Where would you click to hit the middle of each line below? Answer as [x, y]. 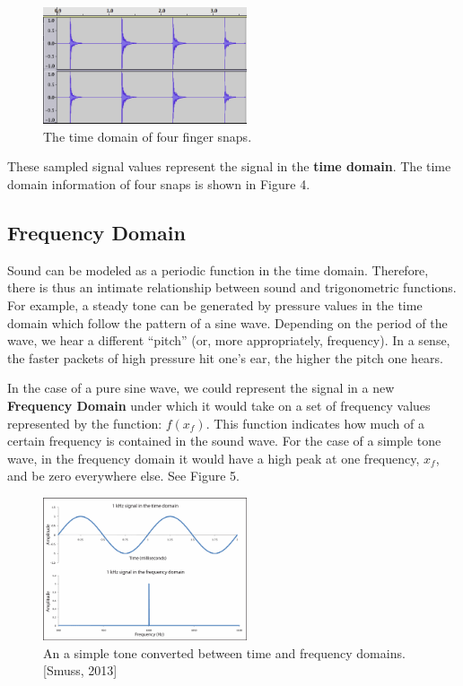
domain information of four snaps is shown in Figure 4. [159, 184]
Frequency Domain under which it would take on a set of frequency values [219, 405]
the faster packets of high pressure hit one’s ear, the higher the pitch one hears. [226, 357]
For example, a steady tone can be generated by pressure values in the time [215, 305]
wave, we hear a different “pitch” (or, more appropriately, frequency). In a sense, [229, 340]
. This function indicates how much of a [315, 423]
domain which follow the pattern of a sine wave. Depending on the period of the [227, 322]
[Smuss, [64, 670]
